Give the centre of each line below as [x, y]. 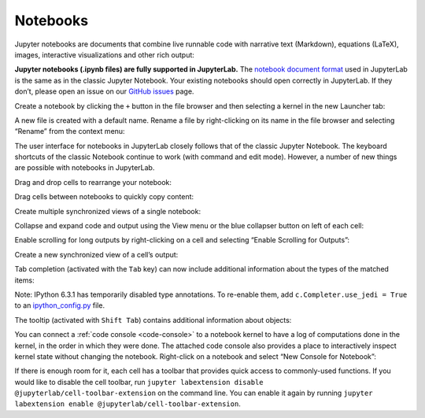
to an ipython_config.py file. [60, 305]
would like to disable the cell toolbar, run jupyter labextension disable [139, 382]
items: [24, 280]
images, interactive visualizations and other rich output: [104, 54]
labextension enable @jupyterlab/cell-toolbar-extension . [128, 404]
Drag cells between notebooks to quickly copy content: [104, 197]
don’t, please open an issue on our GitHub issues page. [104, 91]
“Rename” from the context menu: [70, 131]
